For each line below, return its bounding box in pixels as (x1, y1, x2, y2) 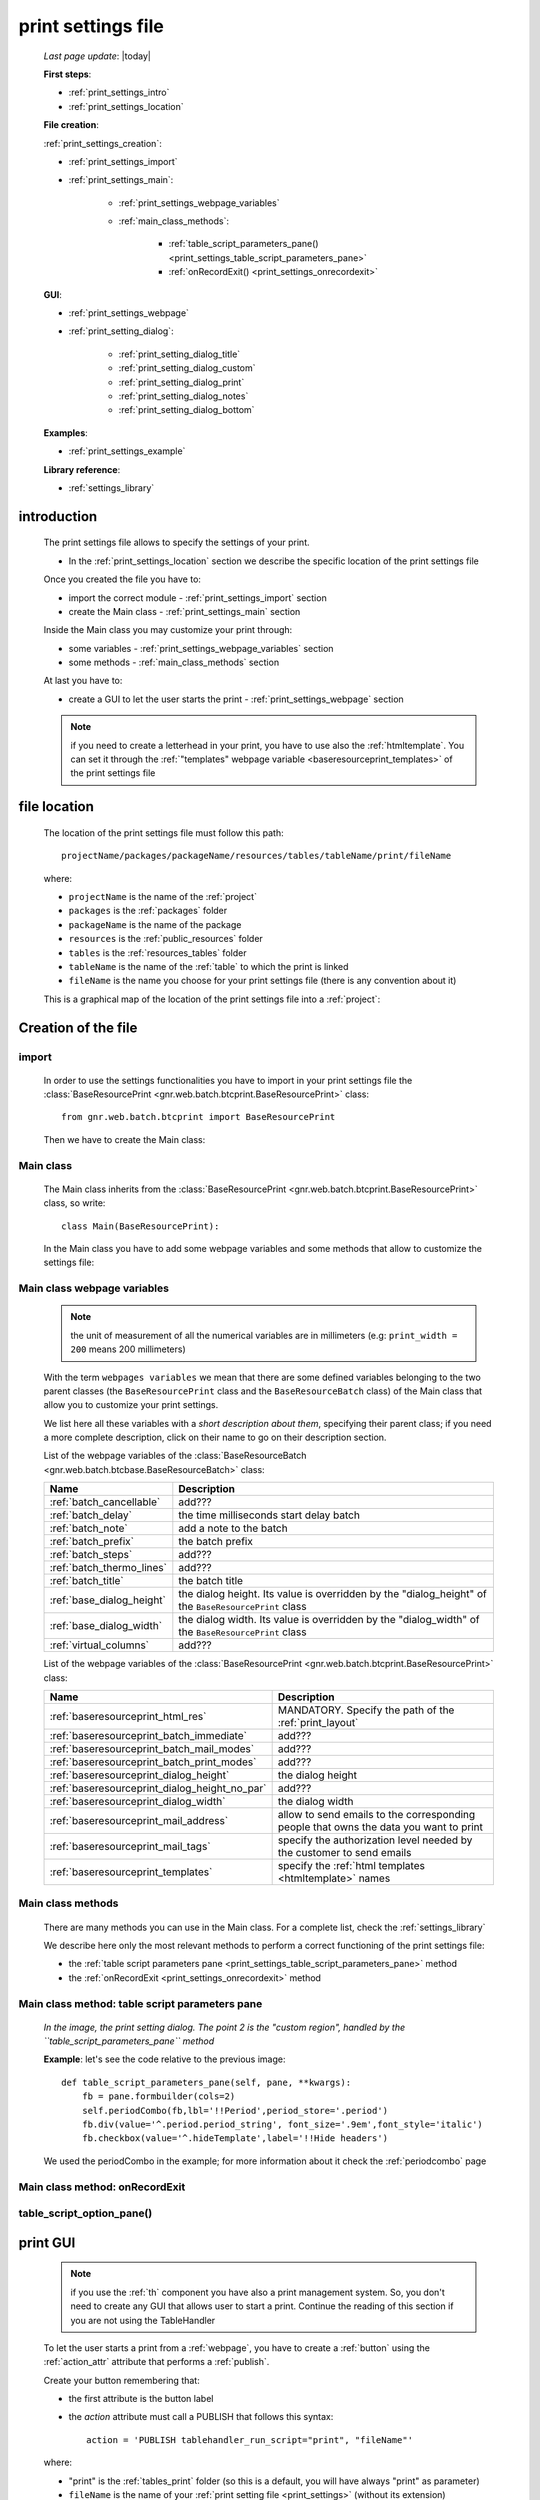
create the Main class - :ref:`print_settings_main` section (68, 605, 301, 617)
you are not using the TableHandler (70, 2314, 216, 2326)
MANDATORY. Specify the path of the (277, 1703, 455, 1717)
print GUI (18, 2234, 76, 2251)
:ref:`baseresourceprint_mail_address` (49, 1814, 229, 1828)
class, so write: (43, 1197, 106, 1209)
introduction (18, 508, 98, 525)
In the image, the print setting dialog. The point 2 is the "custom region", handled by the (43, 2021, 405, 2033)
